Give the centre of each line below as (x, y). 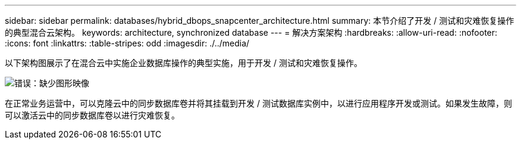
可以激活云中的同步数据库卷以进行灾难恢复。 (92, 115)
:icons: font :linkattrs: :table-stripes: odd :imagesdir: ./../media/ (127, 43)
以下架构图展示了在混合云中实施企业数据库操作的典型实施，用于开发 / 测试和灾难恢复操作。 (183, 63)
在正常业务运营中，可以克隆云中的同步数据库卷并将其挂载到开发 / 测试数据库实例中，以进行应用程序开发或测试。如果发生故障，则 (258, 103)
